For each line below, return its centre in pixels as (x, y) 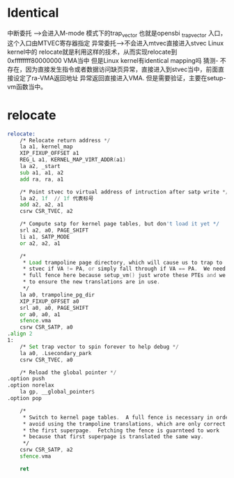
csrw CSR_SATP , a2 (46, 450)
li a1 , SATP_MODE (45, 237)
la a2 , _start (40, 166)
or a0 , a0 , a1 (40, 314)
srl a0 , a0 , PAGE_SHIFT (54, 308)
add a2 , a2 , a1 (42, 205)
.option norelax (31, 385)
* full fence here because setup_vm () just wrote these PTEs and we (124, 276)
